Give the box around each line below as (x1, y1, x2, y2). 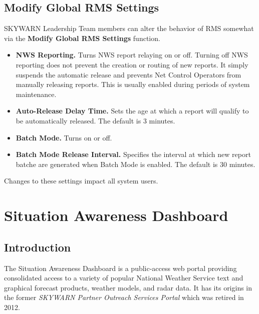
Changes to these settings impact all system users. (4, 175, 158, 186)
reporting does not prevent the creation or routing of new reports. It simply (16, 59, 248, 69)
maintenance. (16, 88, 57, 99)
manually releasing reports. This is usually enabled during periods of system (16, 79, 250, 89)
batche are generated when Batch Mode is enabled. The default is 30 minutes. (16, 158, 255, 169)
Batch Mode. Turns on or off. (16, 132, 112, 142)
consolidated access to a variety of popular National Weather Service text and (4, 272, 243, 283)
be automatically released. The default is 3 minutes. (16, 115, 175, 125)
